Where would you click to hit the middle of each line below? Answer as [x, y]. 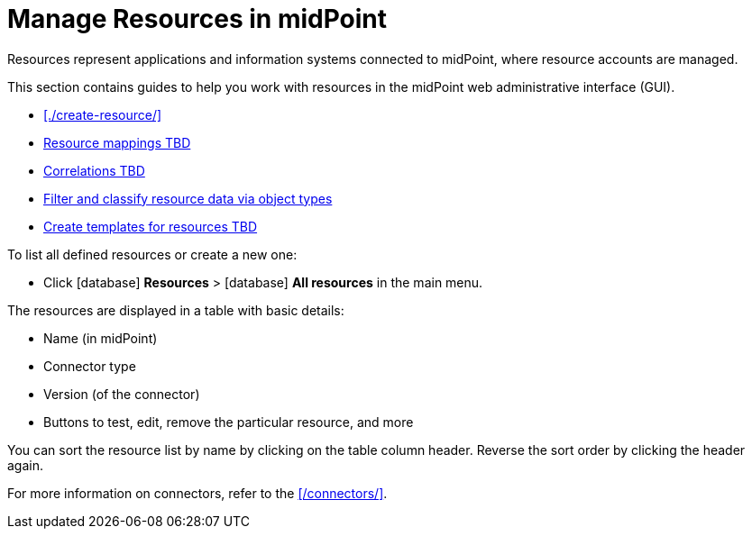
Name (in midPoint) [101, 338]
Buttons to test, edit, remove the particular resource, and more [229, 422]
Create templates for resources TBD [151, 226]
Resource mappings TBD [117, 142]
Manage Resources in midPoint [197, 19]
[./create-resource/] [103, 114]
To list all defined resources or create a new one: [152, 254]
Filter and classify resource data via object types [188, 198]
